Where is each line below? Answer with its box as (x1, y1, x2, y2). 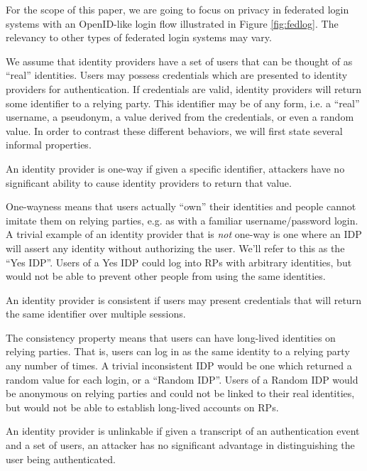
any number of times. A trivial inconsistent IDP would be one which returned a (6, 358, 352, 373)
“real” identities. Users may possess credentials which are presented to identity (6, 67, 348, 82)
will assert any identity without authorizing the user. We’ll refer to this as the (6, 240, 345, 255)
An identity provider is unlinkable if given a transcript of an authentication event (6, 423, 360, 438)
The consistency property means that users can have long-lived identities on (6, 330, 336, 345)
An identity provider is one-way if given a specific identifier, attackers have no (6, 161, 345, 175)
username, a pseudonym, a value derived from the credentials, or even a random (6, 109, 354, 124)
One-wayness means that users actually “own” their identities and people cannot (6, 199, 356, 214)
